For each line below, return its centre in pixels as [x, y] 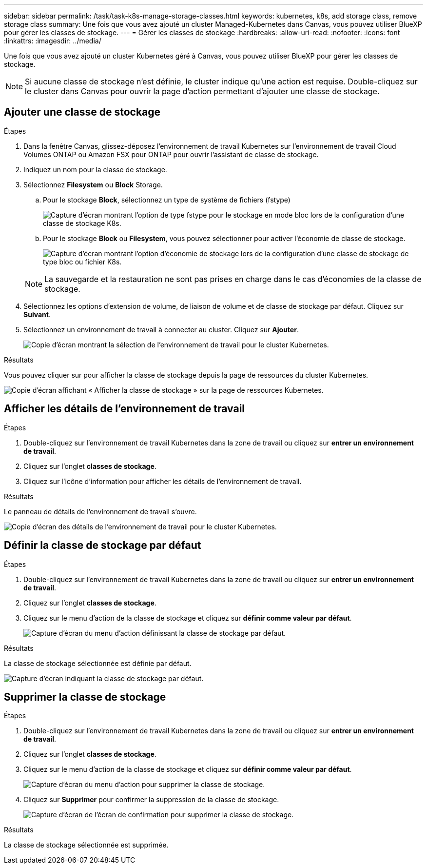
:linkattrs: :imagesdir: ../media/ [53, 41]
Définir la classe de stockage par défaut [103, 545]
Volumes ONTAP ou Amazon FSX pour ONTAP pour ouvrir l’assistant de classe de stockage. [171, 154]
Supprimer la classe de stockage [85, 697]
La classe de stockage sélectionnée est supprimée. [86, 845]
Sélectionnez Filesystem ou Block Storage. [93, 184]
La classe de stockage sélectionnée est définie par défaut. [98, 663]
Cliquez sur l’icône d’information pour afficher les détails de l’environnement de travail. [163, 481]
